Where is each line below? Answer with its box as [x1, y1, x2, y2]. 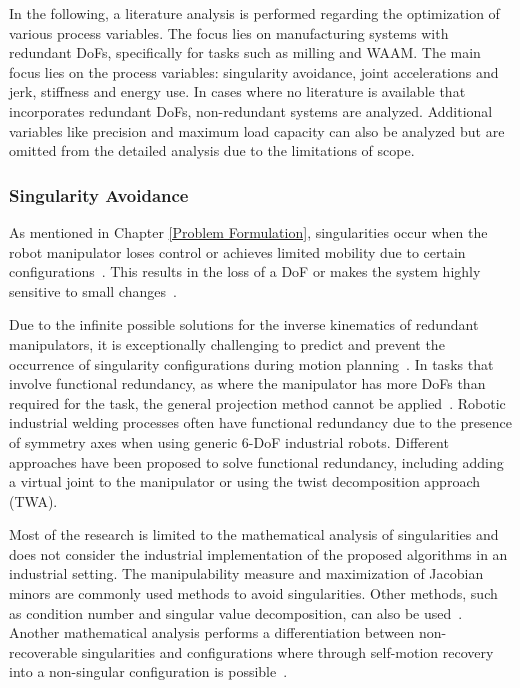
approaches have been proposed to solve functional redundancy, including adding [9, 451, 504, 472]
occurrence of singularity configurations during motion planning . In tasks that [9, 353, 494, 374]
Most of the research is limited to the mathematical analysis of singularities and [9, 524, 499, 545]
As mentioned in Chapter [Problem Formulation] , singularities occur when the [9, 221, 488, 242]
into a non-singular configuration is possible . [9, 661, 288, 682]
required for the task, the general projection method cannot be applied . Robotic [9, 392, 506, 413]
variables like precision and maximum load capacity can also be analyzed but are [9, 120, 505, 141]
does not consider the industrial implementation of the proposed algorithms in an [9, 543, 508, 564]
